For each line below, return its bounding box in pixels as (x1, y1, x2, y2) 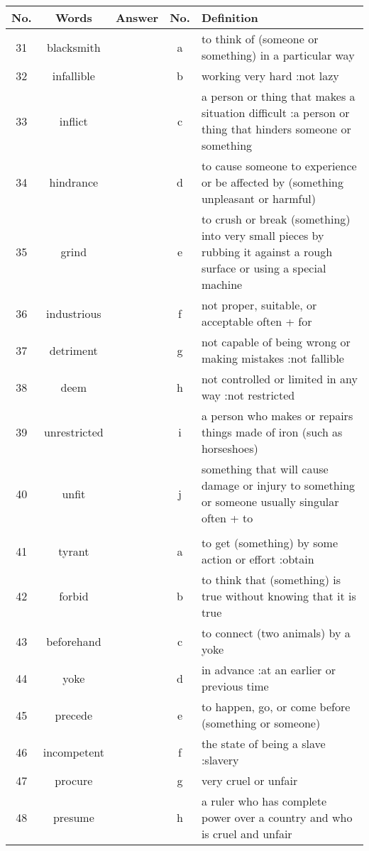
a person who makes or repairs (201, 407, 353, 424)
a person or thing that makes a (201, 88, 356, 104)
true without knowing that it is (201, 588, 356, 604)
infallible (52, 67, 95, 84)
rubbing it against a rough (201, 243, 333, 260)
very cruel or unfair (201, 772, 298, 789)
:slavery (201, 752, 239, 768)
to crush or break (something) (201, 211, 351, 227)
